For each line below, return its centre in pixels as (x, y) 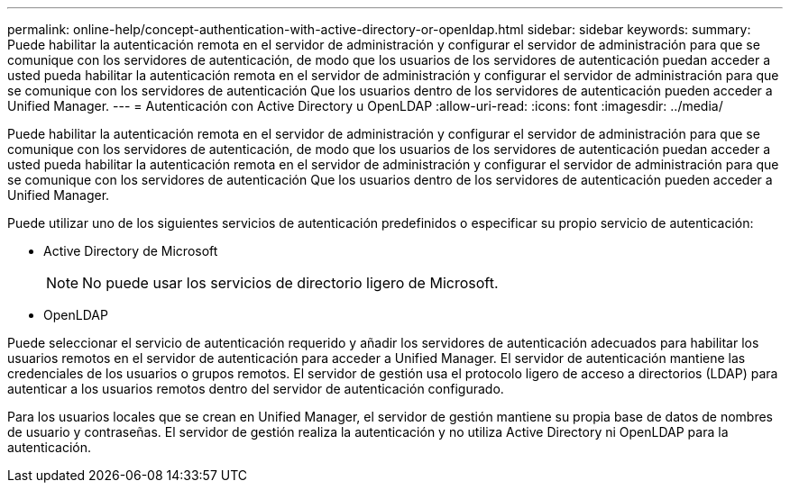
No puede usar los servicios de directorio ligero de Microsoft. (290, 283)
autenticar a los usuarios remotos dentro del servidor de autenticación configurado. (256, 389)
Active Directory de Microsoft (131, 251)
